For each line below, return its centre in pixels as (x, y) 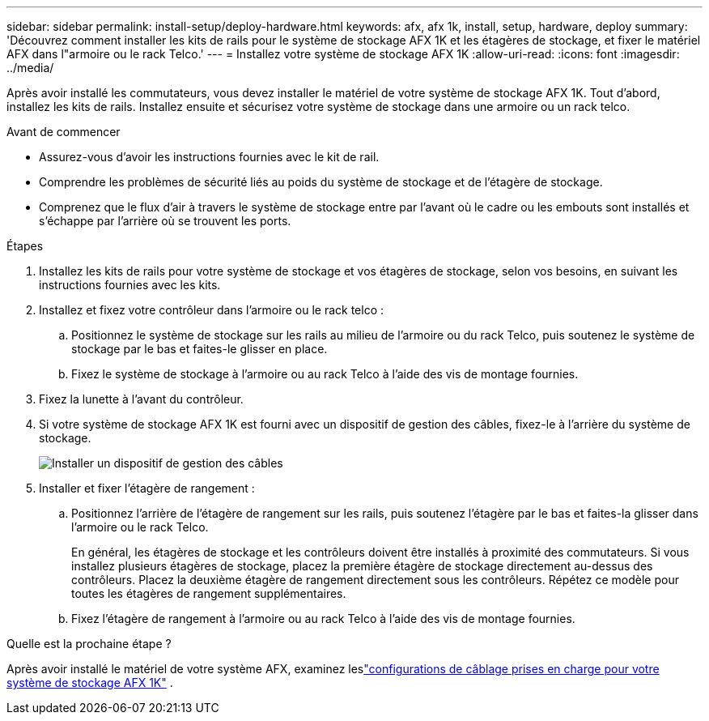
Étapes (25, 246)
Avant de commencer (64, 132)
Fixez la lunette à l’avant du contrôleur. (141, 399)
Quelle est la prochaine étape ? (89, 644)
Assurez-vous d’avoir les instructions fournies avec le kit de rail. (209, 157)
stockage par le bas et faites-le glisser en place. (200, 349)
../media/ (30, 68)
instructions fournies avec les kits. (130, 285)
